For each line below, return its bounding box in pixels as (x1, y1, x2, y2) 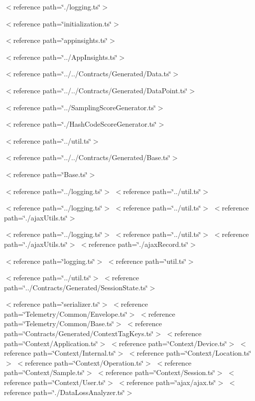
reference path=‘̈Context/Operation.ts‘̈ (24, 357, 144, 368)
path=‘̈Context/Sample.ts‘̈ (4, 367, 85, 378)
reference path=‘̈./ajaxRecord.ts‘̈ (88, 238, 189, 249)
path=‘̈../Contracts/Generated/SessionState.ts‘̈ (4, 282, 148, 292)
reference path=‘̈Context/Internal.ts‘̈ (4, 348, 116, 358)
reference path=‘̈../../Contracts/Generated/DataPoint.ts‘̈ (13, 85, 188, 95)
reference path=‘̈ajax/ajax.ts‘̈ (127, 377, 216, 388)
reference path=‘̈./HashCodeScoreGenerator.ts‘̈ (13, 119, 157, 129)
